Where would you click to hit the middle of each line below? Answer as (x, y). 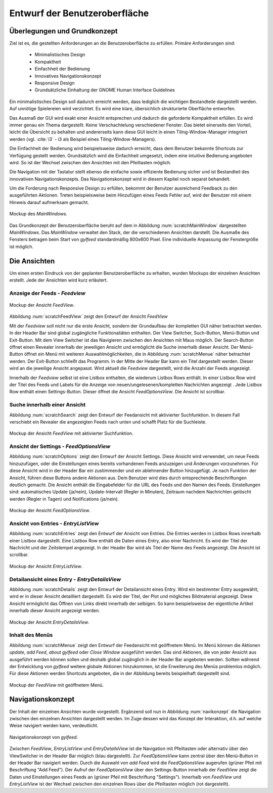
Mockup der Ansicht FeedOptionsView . (50, 510)
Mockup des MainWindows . (38, 214)
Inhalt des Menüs (31, 635)
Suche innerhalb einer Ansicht (48, 405)
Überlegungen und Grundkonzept (64, 31)
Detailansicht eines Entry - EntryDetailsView (65, 579)
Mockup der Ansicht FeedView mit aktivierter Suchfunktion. (71, 433)
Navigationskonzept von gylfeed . (44, 737)
